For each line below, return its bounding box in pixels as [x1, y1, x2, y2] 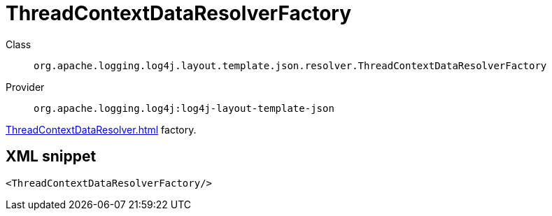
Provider [6, 80, 45, 93]
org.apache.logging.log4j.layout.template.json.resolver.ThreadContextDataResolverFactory [34, 59, 547, 71]
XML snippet [6, 147, 97, 166]
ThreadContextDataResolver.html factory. [6, 123, 197, 136]
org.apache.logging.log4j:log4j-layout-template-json [34, 102, 334, 114]
